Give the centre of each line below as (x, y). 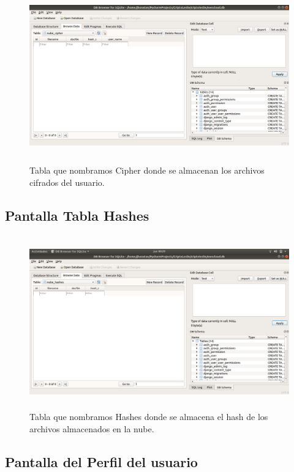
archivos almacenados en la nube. (92, 429)
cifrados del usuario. (67, 182)
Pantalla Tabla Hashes (77, 215)
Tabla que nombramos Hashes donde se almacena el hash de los (149, 417)
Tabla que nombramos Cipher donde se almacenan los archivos (147, 170)
